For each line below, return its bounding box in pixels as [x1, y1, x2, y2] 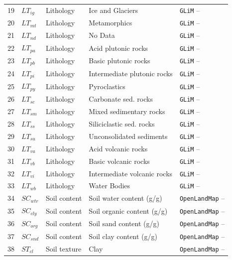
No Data [89, 30, 115, 40]
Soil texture [46, 243, 82, 254]
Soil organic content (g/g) [89, 205, 168, 216]
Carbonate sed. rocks [89, 94, 153, 104]
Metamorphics [89, 17, 132, 28]
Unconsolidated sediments [89, 130, 168, 141]
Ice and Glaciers [89, 5, 138, 15]
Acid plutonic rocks [89, 42, 148, 53]
